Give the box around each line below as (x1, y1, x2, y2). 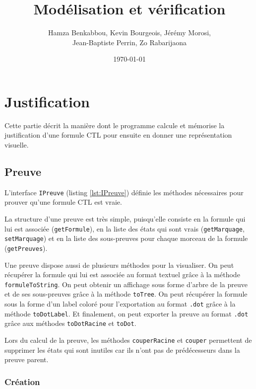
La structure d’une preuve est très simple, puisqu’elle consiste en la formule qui (4, 214, 246, 224)
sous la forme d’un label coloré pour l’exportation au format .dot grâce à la (4, 299, 236, 309)
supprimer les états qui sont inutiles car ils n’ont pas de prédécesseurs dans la (4, 344, 240, 355)
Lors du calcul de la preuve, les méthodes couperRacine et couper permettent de (4, 335, 252, 345)
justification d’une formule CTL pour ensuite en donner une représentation (4, 130, 232, 140)
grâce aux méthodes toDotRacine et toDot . (4, 318, 136, 328)
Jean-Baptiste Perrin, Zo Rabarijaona (72, 37, 187, 47)
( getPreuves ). (4, 242, 48, 253)
